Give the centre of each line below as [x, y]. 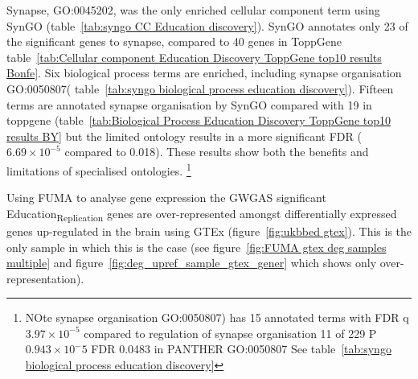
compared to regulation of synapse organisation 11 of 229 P [230, 333]
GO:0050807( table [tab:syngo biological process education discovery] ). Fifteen [200, 88]
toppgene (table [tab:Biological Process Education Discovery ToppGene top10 [199, 120]
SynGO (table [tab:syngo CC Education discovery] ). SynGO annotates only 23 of [207, 25]
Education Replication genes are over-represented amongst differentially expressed [202, 214]
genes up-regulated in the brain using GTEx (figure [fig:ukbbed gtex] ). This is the [209, 231]
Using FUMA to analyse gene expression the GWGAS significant [166, 198]
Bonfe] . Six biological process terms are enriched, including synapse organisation [204, 73]
